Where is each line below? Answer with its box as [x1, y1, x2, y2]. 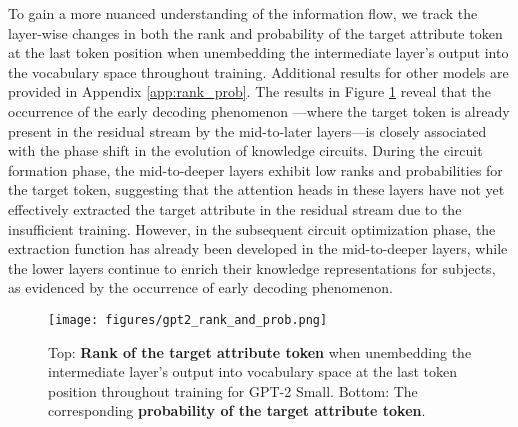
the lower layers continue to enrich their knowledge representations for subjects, [8, 257, 496, 278]
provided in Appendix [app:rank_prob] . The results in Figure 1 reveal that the [8, 81, 491, 102]
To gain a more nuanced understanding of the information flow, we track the [8, 3, 478, 23]
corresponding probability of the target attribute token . [48, 400, 426, 421]
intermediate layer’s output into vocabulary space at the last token [48, 361, 458, 382]
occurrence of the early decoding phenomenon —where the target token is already [8, 100, 510, 121]
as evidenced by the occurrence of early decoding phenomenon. [8, 277, 393, 298]
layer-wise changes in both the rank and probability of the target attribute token [8, 22, 503, 43]
